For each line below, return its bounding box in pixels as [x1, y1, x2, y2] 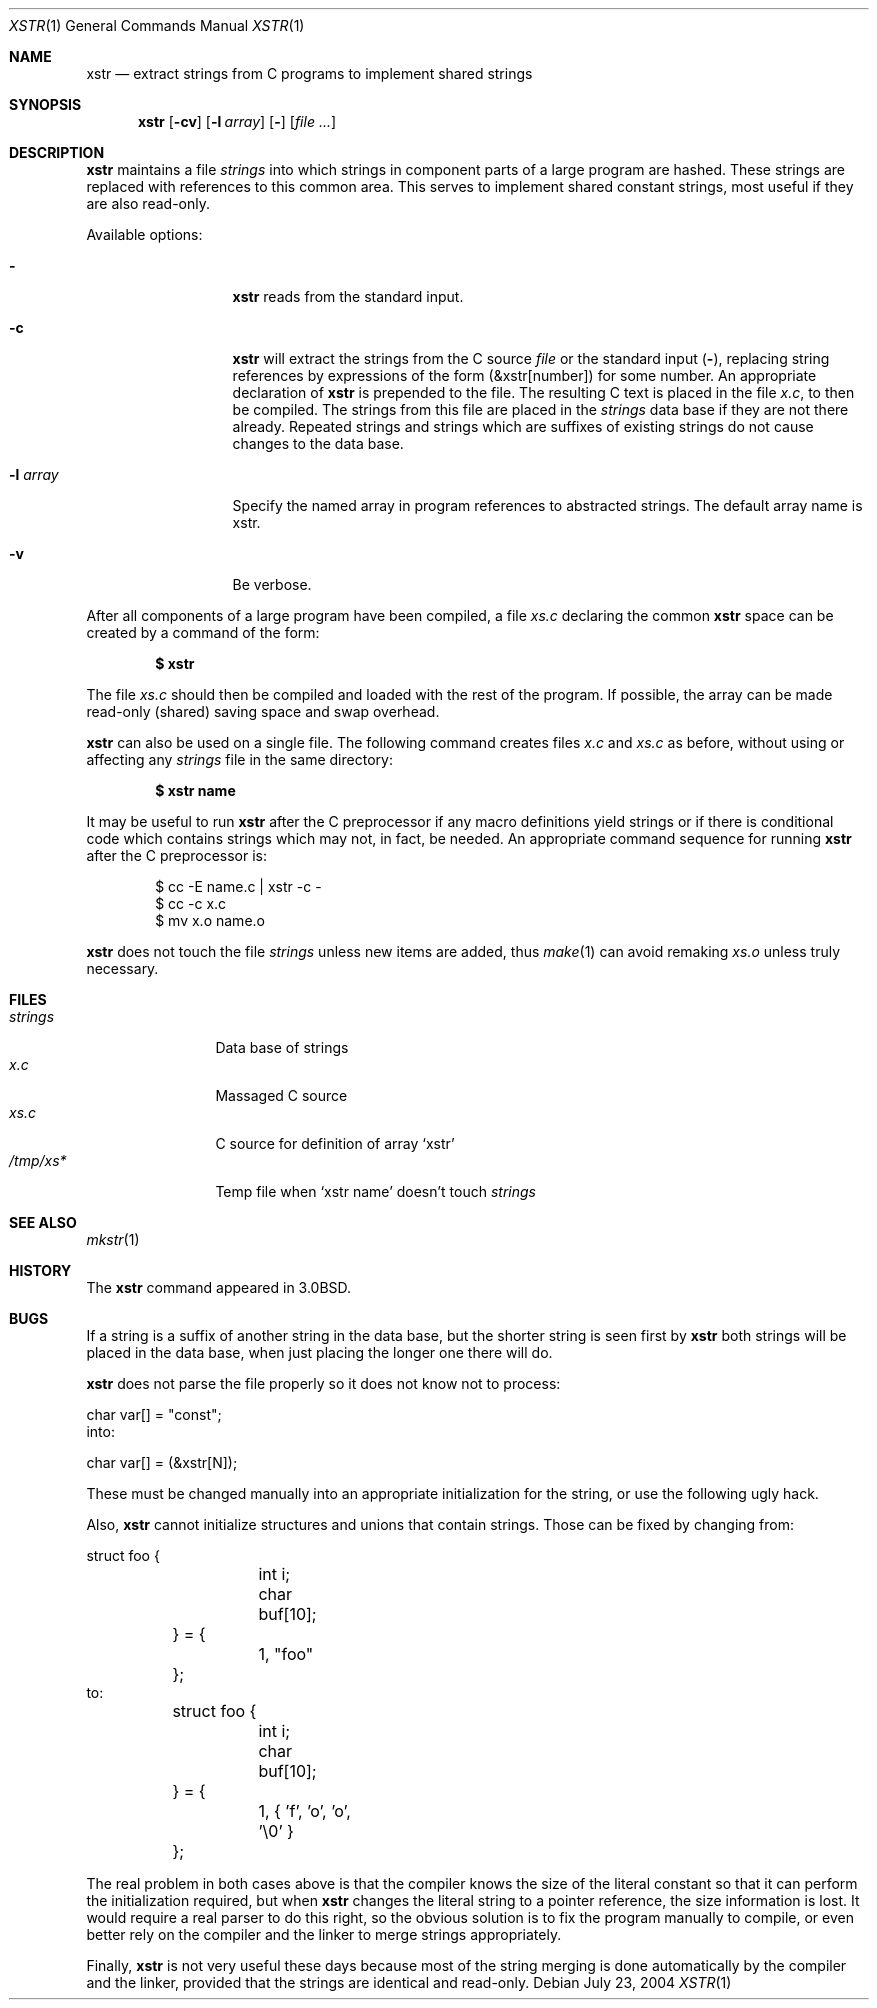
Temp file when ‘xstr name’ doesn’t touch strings [215, 1183, 536, 1200]
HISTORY [9, 1262, 72, 1279]
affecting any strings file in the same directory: [86, 751, 393, 768]
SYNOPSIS [9, 96, 82, 113]
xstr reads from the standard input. [232, 288, 464, 305]
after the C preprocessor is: [86, 847, 268, 864]
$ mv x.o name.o [155, 912, 265, 929]
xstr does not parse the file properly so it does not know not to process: [86, 1375, 561, 1392]
